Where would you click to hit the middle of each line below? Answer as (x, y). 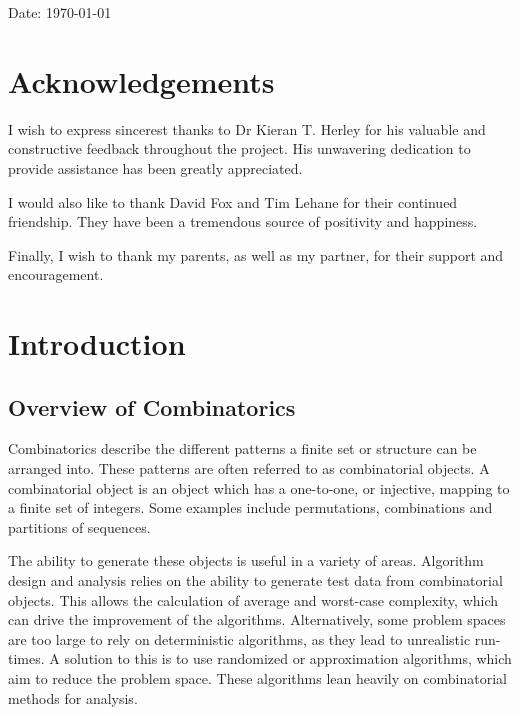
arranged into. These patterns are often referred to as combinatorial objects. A (249, 468)
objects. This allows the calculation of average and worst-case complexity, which (253, 599)
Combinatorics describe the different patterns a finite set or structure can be (242, 448)
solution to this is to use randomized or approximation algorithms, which (288, 658)
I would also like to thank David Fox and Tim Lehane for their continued (233, 201)
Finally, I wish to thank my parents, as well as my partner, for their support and (256, 254)
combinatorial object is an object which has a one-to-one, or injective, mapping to (259, 487)
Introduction (97, 343)
